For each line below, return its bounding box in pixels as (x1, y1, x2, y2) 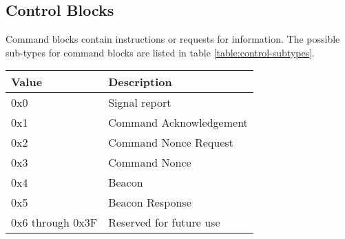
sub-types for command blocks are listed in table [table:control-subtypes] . (6, 45, 315, 59)
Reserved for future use (108, 214, 220, 231)
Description (108, 74, 172, 90)
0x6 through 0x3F (11, 214, 98, 231)
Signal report (108, 94, 171, 111)
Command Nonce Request (108, 134, 233, 151)
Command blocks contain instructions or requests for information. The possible (6, 32, 340, 46)
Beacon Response (108, 194, 191, 211)
